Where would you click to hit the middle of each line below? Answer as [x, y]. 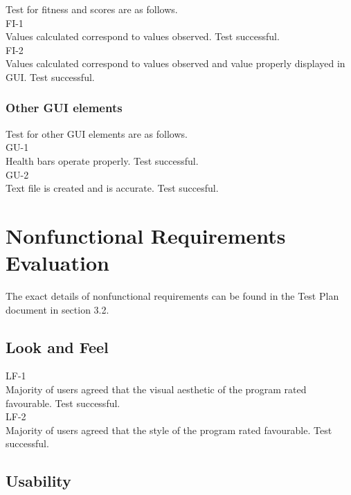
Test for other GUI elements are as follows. [97, 133]
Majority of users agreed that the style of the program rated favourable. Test [169, 430]
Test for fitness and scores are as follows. [92, 9]
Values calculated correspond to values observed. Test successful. [143, 36]
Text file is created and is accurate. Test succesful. [112, 188]
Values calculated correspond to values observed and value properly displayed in [175, 63]
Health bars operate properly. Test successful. [102, 160]
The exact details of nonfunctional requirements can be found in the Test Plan [172, 296]
